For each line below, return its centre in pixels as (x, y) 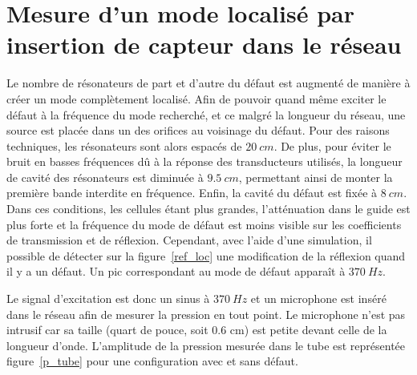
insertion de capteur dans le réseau (204, 44)
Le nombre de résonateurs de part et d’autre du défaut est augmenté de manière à (208, 83)
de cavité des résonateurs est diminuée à (105, 177)
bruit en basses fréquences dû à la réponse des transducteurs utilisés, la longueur (204, 161)
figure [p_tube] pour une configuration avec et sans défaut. (152, 361)
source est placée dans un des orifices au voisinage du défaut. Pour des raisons (198, 130)
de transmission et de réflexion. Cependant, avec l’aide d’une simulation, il (189, 240)
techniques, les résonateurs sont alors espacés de (124, 145)
